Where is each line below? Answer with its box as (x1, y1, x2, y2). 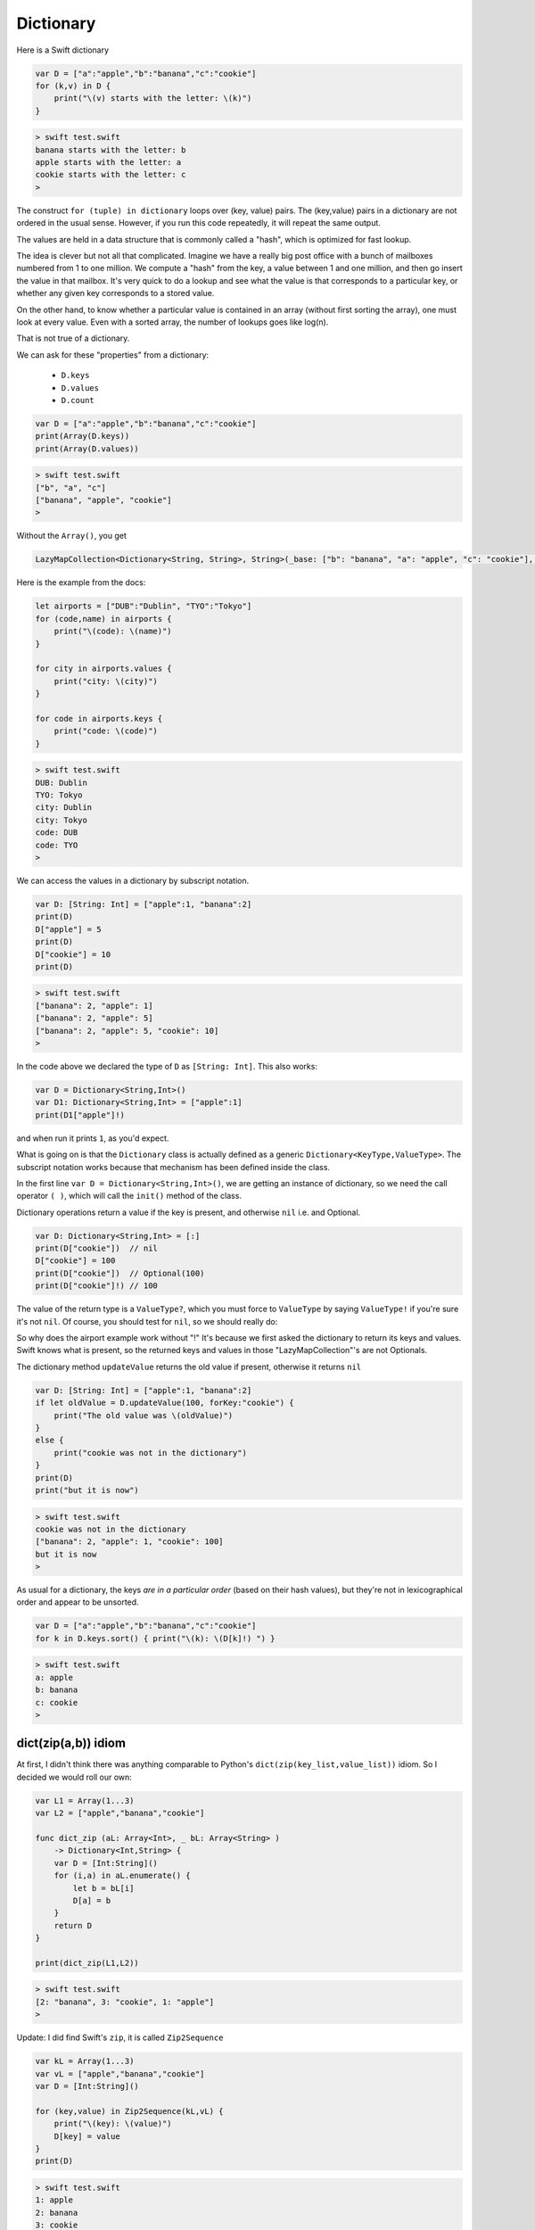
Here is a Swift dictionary (16, 45, 110, 55)
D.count (61, 395, 95, 405)
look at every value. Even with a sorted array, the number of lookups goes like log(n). (16, 317, 329, 327)
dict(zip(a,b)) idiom (16, 1736, 127, 1751)
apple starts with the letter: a (35, 157, 182, 168)
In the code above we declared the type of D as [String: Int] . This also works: (16, 1061, 318, 1072)
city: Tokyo (35, 814, 88, 825)
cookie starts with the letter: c (35, 169, 186, 180)
